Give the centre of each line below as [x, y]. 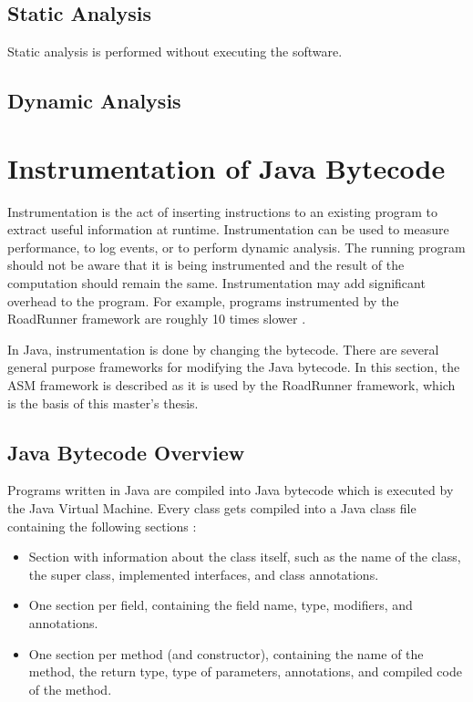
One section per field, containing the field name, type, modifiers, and [221, 605]
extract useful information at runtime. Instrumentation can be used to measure [228, 229]
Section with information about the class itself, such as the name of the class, [245, 557]
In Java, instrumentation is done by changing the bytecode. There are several [223, 349]
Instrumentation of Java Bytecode [226, 167]
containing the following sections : [102, 526]
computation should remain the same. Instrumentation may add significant [216, 283]
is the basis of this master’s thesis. [103, 403]
